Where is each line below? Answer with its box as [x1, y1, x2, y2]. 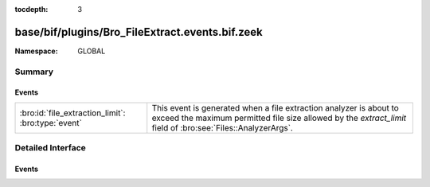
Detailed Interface [14, 142, 87, 154]
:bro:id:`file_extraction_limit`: [19, 107, 126, 119]
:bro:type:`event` [19, 117, 83, 128]
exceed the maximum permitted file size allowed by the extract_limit [151, 112, 407, 123]
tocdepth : [14, 5, 49, 14]
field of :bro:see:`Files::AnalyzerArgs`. [151, 122, 294, 133]
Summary [14, 66, 54, 77]
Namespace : [14, 46, 59, 56]
